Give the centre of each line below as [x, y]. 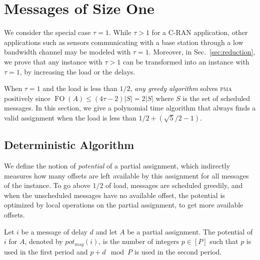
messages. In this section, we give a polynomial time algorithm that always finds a [130, 108]
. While [120, 32]
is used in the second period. [178, 251]
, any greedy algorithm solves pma [181, 88]
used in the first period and [46, 251]
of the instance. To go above [47, 185]
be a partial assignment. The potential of [190, 231]
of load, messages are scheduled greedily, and [174, 185]
